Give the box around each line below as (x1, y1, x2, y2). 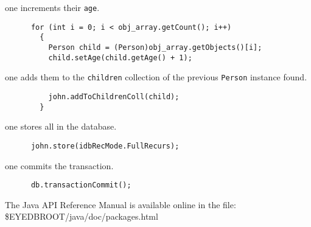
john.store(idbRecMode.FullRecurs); (30, 141, 180, 150)
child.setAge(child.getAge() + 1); (48, 53, 192, 62)
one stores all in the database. (5, 120, 117, 133)
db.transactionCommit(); (30, 181, 131, 190)
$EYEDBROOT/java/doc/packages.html (5, 210, 158, 223)
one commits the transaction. (5, 159, 114, 172)
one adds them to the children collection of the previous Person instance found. (5, 71, 307, 83)
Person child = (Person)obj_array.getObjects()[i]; (48, 43, 262, 52)
